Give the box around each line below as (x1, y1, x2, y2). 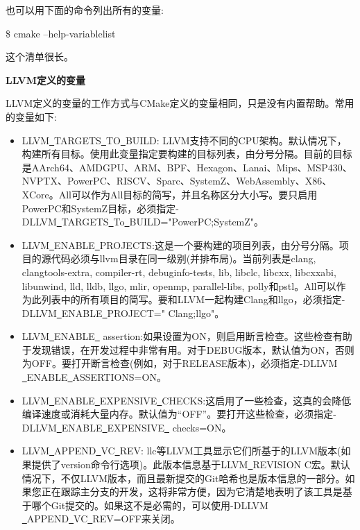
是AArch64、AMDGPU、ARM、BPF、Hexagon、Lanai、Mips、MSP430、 (22, 160, 352, 174)
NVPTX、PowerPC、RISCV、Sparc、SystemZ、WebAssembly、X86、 (22, 173, 332, 188)
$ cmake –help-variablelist (6, 26, 116, 40)
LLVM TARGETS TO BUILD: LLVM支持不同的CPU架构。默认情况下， (22, 132, 347, 147)
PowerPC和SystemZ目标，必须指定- (22, 200, 179, 215)
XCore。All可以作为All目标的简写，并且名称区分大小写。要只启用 (22, 187, 318, 201)
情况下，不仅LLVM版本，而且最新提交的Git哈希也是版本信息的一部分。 (22, 470, 345, 485)
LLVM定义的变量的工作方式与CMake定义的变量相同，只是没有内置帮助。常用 (6, 96, 354, 110)
